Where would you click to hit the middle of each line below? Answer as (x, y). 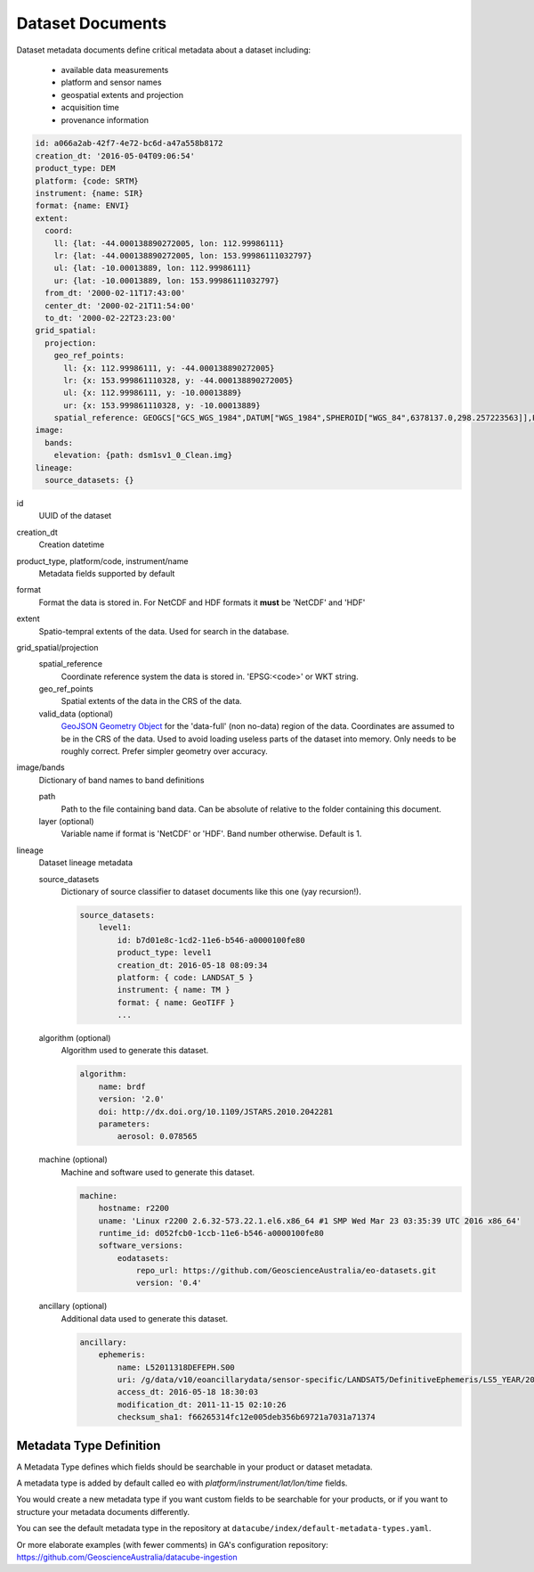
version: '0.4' (169, 1283)
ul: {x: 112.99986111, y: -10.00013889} (153, 393)
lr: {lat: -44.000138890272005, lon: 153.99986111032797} (183, 255)
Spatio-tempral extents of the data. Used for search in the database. (164, 631)
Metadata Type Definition (89, 1445)
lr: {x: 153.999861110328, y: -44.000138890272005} (178, 380)
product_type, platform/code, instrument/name (102, 561)
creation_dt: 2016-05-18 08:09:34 (192, 965)
